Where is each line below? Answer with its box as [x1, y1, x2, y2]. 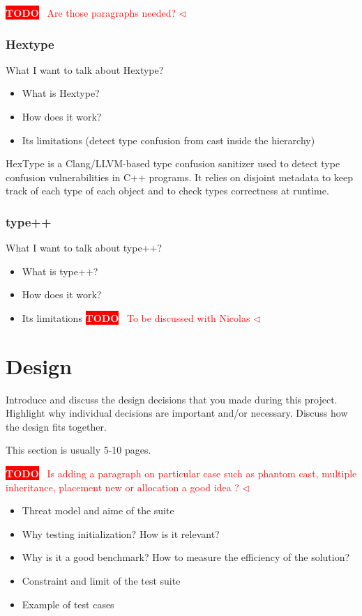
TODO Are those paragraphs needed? [6, 6, 176, 20]
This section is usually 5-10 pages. [6, 442, 151, 457]
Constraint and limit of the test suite [22, 573, 181, 588]
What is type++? [22, 263, 98, 278]
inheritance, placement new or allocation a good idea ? [6, 479, 239, 494]
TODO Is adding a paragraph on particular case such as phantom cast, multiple [6, 466, 357, 481]
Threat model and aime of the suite [22, 503, 174, 518]
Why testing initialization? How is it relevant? [22, 526, 220, 541]
